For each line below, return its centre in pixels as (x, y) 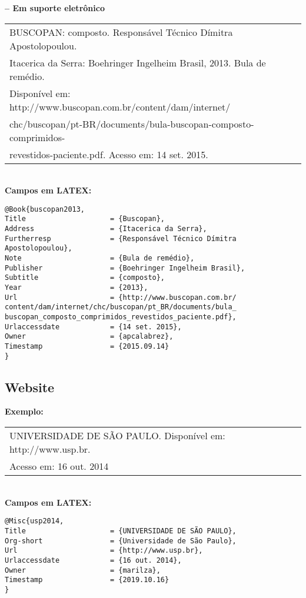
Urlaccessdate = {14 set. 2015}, (93, 327)
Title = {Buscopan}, (85, 219)
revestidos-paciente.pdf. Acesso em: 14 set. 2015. (109, 154)
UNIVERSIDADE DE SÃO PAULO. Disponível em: (117, 436)
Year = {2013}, (76, 288)
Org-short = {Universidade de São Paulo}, (121, 541)
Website (30, 387)
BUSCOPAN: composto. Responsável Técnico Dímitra (121, 32)
